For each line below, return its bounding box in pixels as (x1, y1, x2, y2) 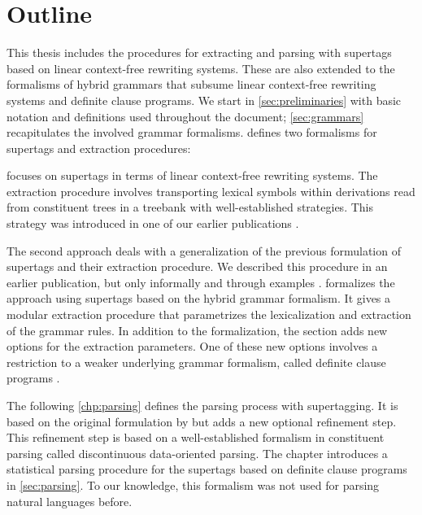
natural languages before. (7, 492, 133, 509)
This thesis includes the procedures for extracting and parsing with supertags (7, 44, 392, 61)
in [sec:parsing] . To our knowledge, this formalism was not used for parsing (7, 476, 380, 493)
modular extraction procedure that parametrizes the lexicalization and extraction (7, 306, 411, 323)
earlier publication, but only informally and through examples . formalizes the (7, 273, 395, 290)
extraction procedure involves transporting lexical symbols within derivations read (7, 182, 415, 199)
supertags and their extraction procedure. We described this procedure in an (7, 258, 388, 275)
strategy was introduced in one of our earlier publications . (7, 215, 299, 232)
